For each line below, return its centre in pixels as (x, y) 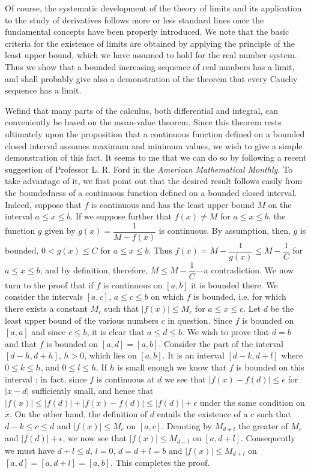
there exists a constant (46, 308)
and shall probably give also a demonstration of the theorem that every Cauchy (151, 78)
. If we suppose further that (121, 216)
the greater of (263, 426)
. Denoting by (187, 426)
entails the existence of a (202, 414)
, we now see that (95, 438)
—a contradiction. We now (245, 270)
